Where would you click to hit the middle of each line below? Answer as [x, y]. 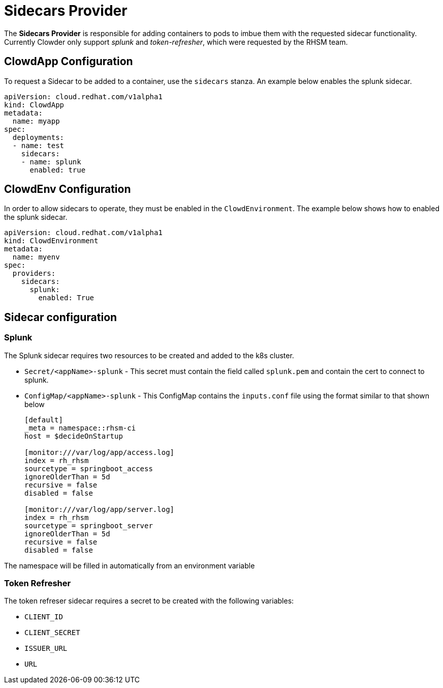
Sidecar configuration [61, 317]
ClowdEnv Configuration [68, 189]
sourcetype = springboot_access [89, 468]
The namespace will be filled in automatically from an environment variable [130, 565]
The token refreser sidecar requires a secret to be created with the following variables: [149, 601]
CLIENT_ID [44, 617]
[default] [44, 420]
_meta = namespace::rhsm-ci [80, 428]
